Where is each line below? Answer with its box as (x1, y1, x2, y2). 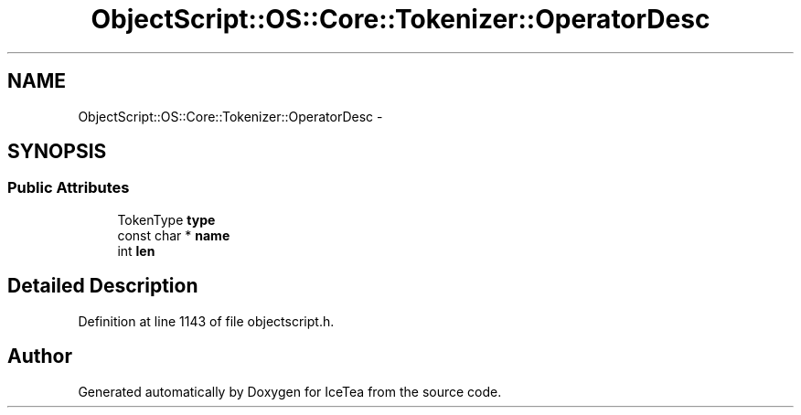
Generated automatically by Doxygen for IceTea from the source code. (78, 383, 502, 399)
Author (7, 345, 72, 368)
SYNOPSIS (7, 140, 107, 164)
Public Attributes (7, 178, 130, 197)
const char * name (117, 227, 230, 243)
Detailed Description (7, 274, 198, 298)
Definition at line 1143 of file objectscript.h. (78, 313, 335, 329)
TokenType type (117, 211, 216, 228)
